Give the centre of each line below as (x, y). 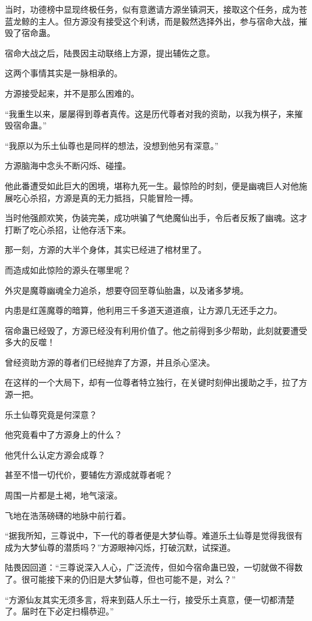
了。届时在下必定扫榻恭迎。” (59, 611)
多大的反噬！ (30, 342)
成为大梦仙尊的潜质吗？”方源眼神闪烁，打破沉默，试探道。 (120, 547)
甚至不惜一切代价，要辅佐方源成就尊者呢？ (89, 475)
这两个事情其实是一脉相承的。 (64, 73)
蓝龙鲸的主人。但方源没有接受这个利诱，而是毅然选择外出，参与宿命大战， (152, 21)
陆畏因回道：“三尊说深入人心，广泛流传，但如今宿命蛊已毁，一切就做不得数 (154, 567)
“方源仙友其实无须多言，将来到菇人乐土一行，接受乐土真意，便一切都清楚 (150, 599)
